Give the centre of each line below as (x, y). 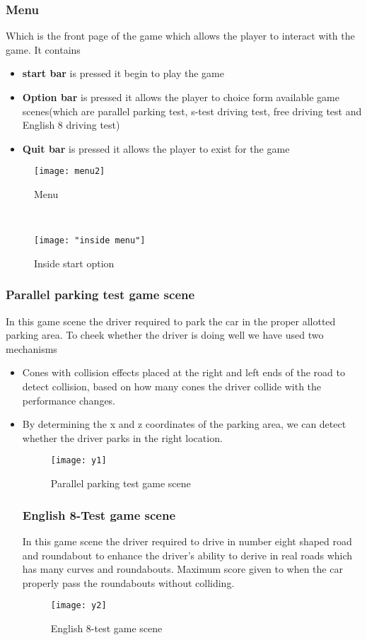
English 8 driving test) (71, 125)
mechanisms (31, 348)
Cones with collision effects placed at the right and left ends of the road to (183, 372)
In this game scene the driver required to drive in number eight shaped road (187, 541)
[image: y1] (78, 461)
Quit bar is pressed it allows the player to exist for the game (156, 148)
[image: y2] (78, 606)
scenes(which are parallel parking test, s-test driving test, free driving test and (192, 111)
